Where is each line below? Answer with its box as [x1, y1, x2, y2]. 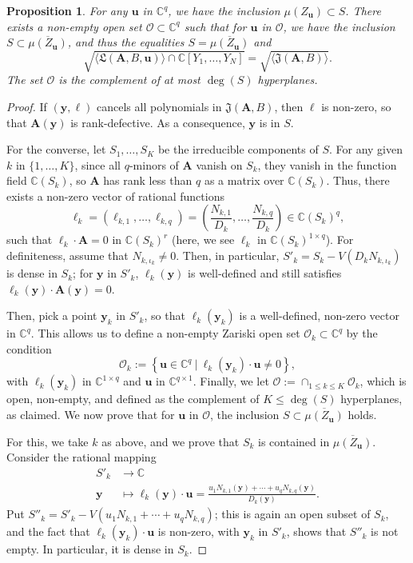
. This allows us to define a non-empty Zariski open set [30, 325, 300, 341]
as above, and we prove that [101, 433, 240, 449]
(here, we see [171, 231, 235, 248]
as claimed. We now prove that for [6, 406, 175, 423]
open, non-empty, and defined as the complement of [6, 390, 260, 407]
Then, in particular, [182, 247, 280, 264]
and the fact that [6, 523, 90, 540]
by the [346, 325, 378, 341]
